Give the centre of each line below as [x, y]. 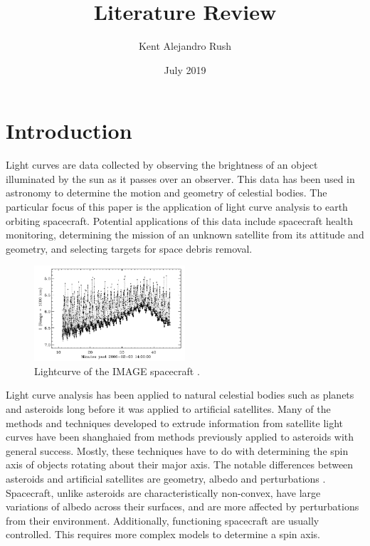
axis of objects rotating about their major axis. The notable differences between [180, 464]
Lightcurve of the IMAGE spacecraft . [117, 371]
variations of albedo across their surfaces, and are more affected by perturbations [183, 506]
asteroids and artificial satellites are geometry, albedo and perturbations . [166, 479]
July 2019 [185, 69]
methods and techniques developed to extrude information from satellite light [175, 422]
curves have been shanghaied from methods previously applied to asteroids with [180, 437]
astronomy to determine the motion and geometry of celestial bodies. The [166, 193]
